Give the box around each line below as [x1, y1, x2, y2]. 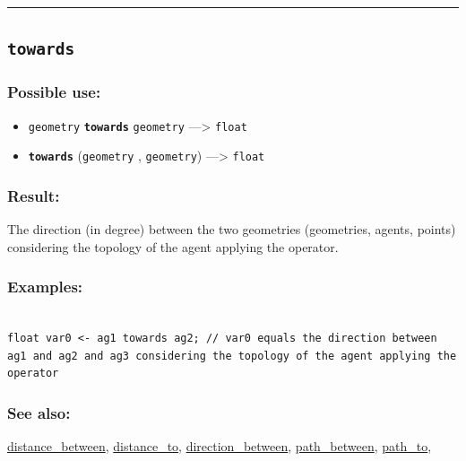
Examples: [7, 275, 83, 298]
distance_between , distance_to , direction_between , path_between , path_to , [7, 437, 432, 456]
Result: [7, 184, 60, 206]
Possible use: [7, 81, 101, 103]
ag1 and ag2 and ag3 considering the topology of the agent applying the [7, 349, 457, 362]
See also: [7, 401, 71, 423]
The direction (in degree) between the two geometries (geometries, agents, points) [7, 220, 456, 239]
